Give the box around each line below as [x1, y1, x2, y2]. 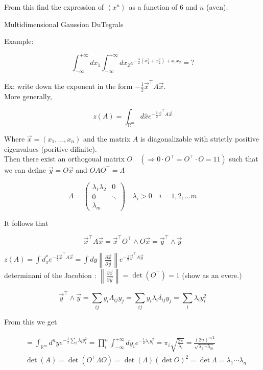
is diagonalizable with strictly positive [140, 133, 259, 144]
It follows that [4, 217, 49, 228]
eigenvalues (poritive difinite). [4, 143, 97, 154]
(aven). [206, 2, 228, 12]
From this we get [4, 316, 57, 327]
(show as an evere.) [182, 269, 242, 280]
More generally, [4, 90, 52, 101]
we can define [4, 165, 46, 175]
